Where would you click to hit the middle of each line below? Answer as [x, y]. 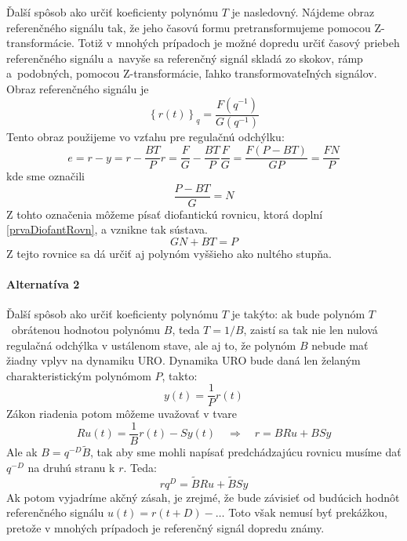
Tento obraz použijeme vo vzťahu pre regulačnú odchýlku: [145, 137]
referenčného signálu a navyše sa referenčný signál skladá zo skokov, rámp [185, 58]
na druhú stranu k [71, 467]
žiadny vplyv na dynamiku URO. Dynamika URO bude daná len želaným [184, 360]
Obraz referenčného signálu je [78, 88]
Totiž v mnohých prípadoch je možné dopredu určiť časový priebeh [239, 43]
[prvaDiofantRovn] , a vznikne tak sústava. [107, 229]
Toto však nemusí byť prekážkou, [308, 512]
